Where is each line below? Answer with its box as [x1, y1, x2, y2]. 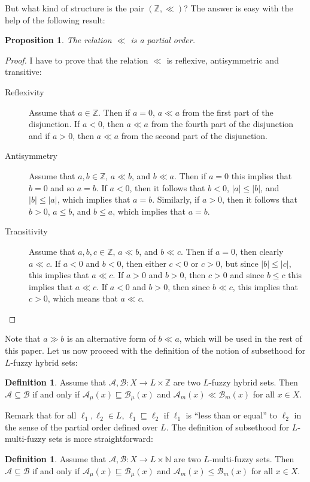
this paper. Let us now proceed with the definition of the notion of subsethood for [5, 344, 306, 357]
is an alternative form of [67, 332, 156, 345]
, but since [220, 257, 259, 269]
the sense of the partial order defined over [5, 420, 158, 433]
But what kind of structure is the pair [5, 2, 144, 14]
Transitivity [5, 225, 48, 237]
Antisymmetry [5, 149, 58, 162]
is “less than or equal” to [186, 409, 277, 421]
